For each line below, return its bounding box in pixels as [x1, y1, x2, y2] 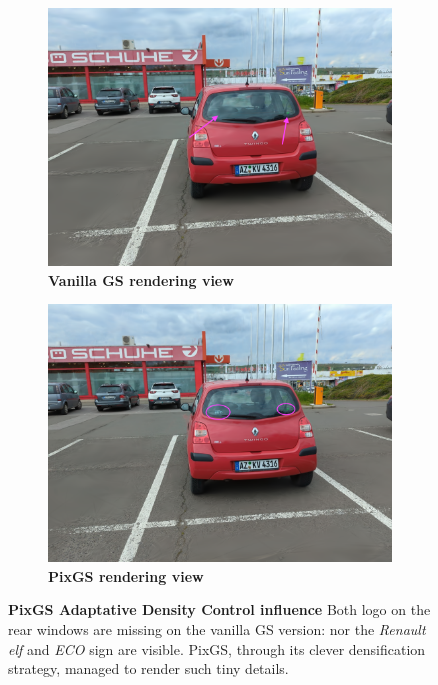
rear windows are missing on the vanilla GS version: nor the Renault [8, 618, 426, 639]
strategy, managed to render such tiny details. [8, 658, 289, 679]
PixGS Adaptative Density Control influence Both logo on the [8, 599, 431, 620]
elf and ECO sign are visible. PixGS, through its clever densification [8, 638, 426, 659]
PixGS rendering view [48, 565, 204, 586]
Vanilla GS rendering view [48, 269, 234, 290]
